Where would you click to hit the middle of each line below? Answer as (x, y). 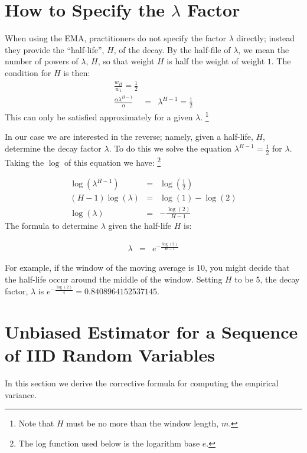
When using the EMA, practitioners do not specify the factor (116, 38)
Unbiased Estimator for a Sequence (151, 332)
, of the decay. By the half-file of (172, 49)
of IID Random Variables (110, 355)
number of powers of (42, 61)
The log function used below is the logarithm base (109, 443)
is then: (77, 72)
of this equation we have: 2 (113, 161)
